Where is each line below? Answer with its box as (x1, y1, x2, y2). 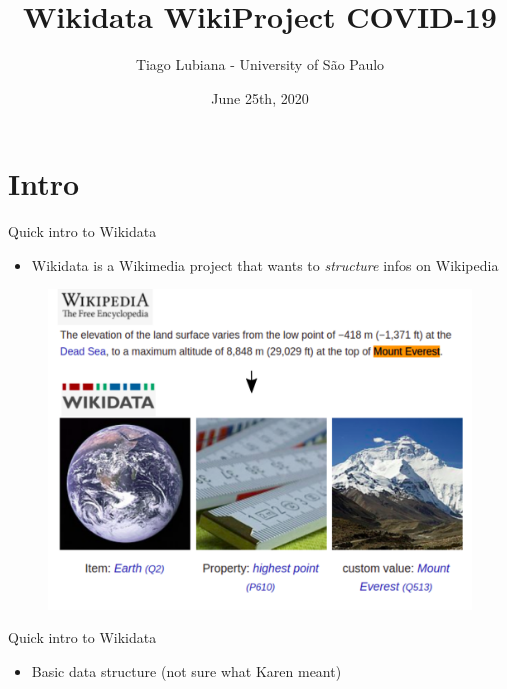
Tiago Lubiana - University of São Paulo (135, 54, 385, 75)
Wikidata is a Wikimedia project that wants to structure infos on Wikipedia (31, 254, 499, 275)
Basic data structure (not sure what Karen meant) (31, 660, 342, 681)
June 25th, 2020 (211, 87, 309, 108)
